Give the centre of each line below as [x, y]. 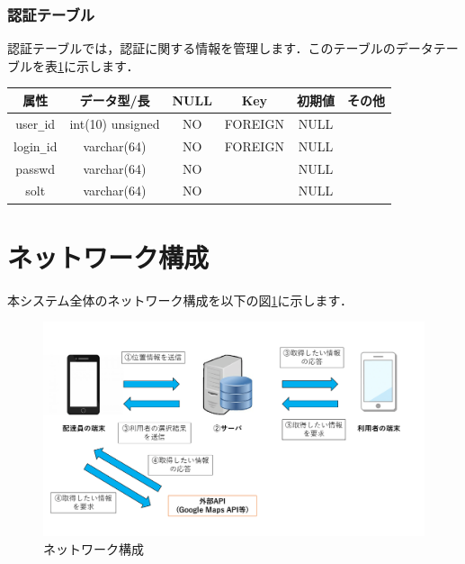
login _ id [36, 146]
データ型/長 [115, 100]
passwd [36, 168]
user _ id [36, 123]
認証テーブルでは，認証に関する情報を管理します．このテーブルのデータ [220, 48]
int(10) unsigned [115, 123]
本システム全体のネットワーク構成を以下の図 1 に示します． [180, 300]
